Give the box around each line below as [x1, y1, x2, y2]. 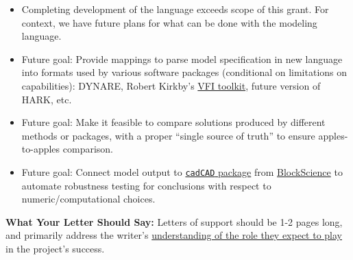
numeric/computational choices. [21, 192, 156, 206]
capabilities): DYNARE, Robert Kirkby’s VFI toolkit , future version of [21, 78, 321, 92]
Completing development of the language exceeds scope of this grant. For [21, 2, 329, 16]
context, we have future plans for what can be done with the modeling [21, 15, 317, 29]
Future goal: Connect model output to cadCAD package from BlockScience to [21, 164, 343, 179]
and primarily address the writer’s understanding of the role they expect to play [5, 228, 343, 242]
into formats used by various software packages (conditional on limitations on [21, 65, 348, 79]
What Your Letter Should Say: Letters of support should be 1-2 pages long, [5, 214, 343, 229]
